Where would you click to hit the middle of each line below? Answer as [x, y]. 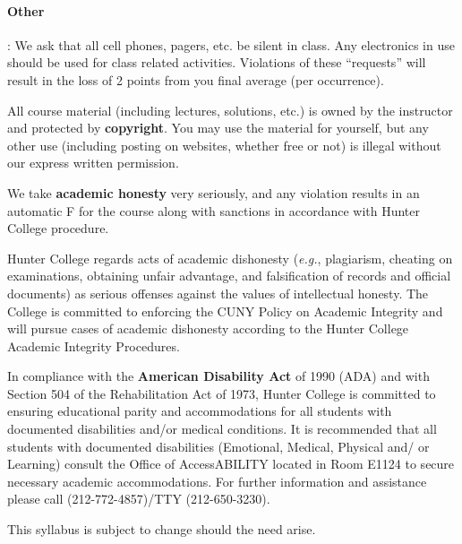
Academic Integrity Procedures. [94, 345]
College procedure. [58, 228]
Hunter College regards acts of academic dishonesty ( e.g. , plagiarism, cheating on [230, 258]
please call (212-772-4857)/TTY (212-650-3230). [139, 499]
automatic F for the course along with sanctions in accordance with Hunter [214, 210]
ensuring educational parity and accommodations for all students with [200, 411]
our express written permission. [93, 163]
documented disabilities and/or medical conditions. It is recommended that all [222, 429]
